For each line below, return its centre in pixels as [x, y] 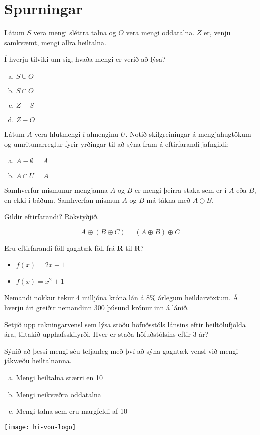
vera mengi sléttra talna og [75, 32]
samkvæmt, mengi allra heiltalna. [55, 42]
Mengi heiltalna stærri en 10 [60, 378]
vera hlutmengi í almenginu [77, 133]
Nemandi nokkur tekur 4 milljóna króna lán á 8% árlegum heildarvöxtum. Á [122, 298]
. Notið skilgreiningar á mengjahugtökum [188, 133]
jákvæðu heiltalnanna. [38, 361]
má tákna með [169, 199]
